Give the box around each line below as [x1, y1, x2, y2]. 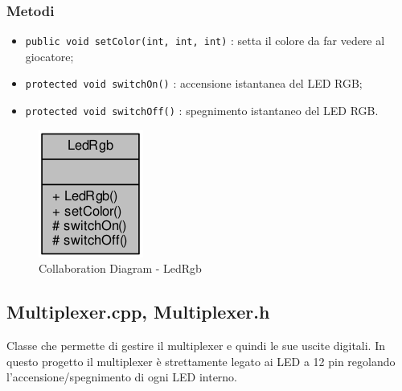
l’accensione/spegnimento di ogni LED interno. [6, 368, 238, 385]
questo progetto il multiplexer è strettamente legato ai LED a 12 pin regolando [6, 352, 396, 369]
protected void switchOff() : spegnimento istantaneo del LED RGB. [25, 102, 379, 119]
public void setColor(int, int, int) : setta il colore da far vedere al [25, 32, 385, 49]
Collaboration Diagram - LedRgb [39, 260, 202, 277]
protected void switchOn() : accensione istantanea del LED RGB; [25, 75, 363, 92]
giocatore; [25, 47, 74, 64]
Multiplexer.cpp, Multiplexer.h [6, 299, 270, 324]
